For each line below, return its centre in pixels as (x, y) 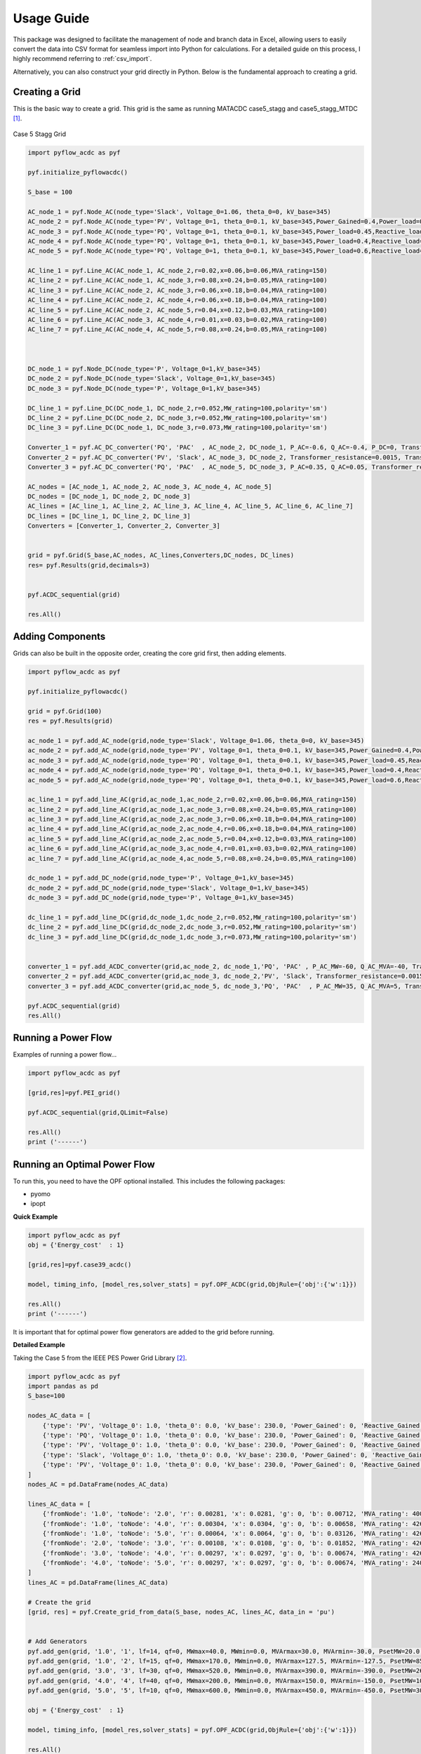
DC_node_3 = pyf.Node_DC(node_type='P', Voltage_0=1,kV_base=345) (144, 388)
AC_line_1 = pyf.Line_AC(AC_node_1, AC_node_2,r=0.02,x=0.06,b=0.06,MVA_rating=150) (178, 271)
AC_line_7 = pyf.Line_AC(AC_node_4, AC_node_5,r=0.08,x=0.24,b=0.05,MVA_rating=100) (178, 329)
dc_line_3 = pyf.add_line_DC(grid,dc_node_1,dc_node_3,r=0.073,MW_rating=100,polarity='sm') (192, 937)
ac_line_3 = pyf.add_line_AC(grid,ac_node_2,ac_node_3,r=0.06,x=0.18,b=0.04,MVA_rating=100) (192, 819)
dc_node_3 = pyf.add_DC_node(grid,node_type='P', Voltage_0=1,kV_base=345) (161, 898)
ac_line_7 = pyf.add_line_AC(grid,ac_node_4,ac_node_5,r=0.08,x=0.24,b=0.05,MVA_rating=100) (192, 858)
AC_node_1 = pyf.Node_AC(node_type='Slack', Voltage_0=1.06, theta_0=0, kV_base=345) (179, 212)
